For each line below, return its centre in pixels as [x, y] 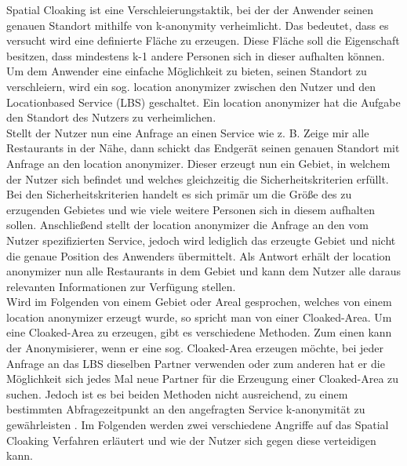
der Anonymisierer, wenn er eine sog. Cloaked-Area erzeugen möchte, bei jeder [195, 348]
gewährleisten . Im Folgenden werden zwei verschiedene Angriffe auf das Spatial [198, 425]
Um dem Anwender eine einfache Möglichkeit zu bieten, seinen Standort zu [187, 71]
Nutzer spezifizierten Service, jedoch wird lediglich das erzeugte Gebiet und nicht [201, 240]
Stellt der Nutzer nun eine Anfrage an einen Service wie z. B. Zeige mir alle [188, 132]
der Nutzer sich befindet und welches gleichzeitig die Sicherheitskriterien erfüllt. [198, 178]
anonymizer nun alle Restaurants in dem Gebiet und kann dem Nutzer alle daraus [204, 271]
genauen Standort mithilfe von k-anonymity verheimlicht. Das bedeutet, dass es [198, 25]
